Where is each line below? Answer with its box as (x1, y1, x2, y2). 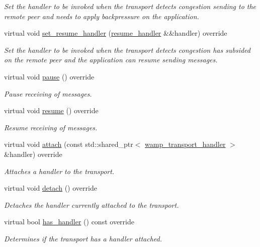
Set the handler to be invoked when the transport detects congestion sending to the (4, 1, 256, 11)
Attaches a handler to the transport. (4, 166, 115, 176)
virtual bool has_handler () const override (4, 216, 134, 227)
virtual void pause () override (4, 71, 95, 81)
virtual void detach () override (4, 183, 97, 193)
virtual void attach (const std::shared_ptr (4, 139, 133, 149)
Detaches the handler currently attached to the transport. (4, 199, 179, 210)
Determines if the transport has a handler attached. (4, 233, 162, 243)
